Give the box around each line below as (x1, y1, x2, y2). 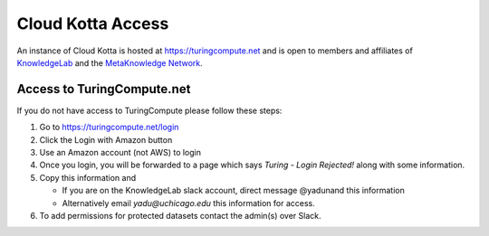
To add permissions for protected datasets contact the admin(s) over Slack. (39, 210, 321, 221)
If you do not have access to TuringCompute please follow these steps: (16, 105, 283, 116)
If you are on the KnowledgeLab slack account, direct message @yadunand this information (62, 185, 405, 196)
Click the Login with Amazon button (39, 134, 173, 145)
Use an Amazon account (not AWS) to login (39, 147, 201, 158)
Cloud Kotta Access (16, 14, 169, 33)
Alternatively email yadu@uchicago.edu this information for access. (62, 197, 316, 208)
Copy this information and (39, 172, 137, 183)
